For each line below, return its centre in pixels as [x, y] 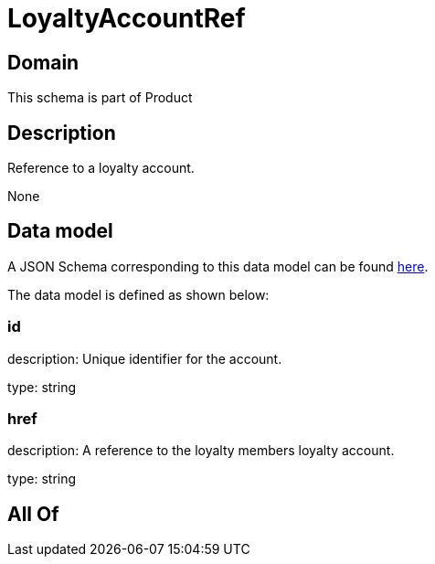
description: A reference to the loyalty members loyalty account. [201, 451]
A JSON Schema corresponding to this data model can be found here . [218, 266]
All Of [33, 514]
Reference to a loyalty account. [101, 168]
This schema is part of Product [100, 98]
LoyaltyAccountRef [127, 18]
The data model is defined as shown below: [138, 294]
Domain [43, 62]
